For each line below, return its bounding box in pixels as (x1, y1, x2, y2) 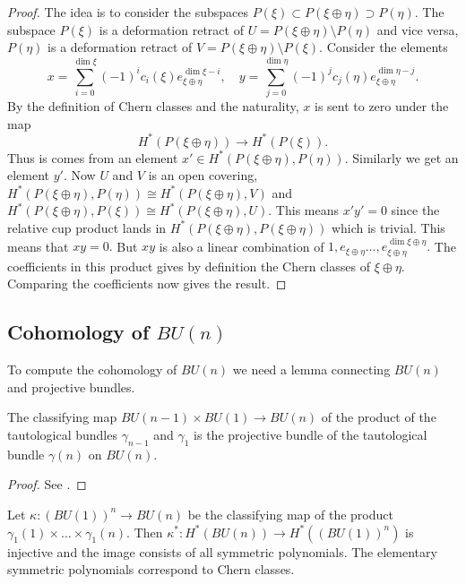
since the (391, 201, 440, 219)
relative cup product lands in (7, 218, 167, 236)
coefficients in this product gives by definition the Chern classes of (7, 256, 370, 275)
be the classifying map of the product (187, 504, 393, 523)
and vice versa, (376, 20, 459, 39)
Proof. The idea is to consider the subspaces (7, 3, 249, 21)
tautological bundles (7, 425, 117, 443)
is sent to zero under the (314, 96, 449, 115)
